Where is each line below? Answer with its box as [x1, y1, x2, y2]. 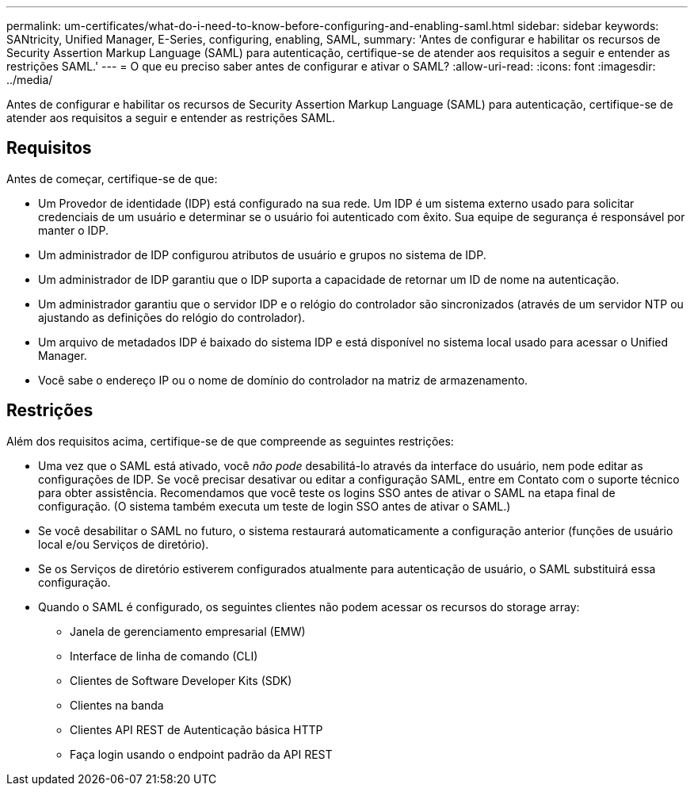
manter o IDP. [38, 223, 109, 237]
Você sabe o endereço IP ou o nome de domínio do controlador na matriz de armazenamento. [38, 373, 528, 387]
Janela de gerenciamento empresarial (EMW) [70, 624, 306, 638]
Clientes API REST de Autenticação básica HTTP [70, 722, 323, 737]
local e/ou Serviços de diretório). [38, 537, 209, 551]
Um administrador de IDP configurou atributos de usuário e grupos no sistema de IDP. [38, 247, 486, 262]
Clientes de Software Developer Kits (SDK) [70, 673, 292, 687]
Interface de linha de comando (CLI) [70, 649, 258, 663]
